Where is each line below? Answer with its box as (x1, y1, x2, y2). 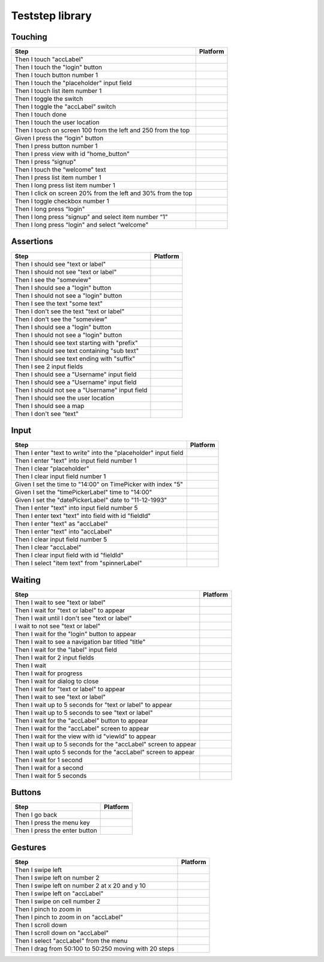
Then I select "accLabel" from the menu (14, 936, 128, 945)
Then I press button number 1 (14, 142, 98, 150)
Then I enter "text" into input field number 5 (14, 504, 138, 513)
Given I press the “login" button (14, 134, 104, 142)
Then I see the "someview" (14, 275, 91, 284)
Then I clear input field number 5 (14, 535, 107, 544)
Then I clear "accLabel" (14, 543, 82, 552)
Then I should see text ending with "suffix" (14, 354, 136, 362)
